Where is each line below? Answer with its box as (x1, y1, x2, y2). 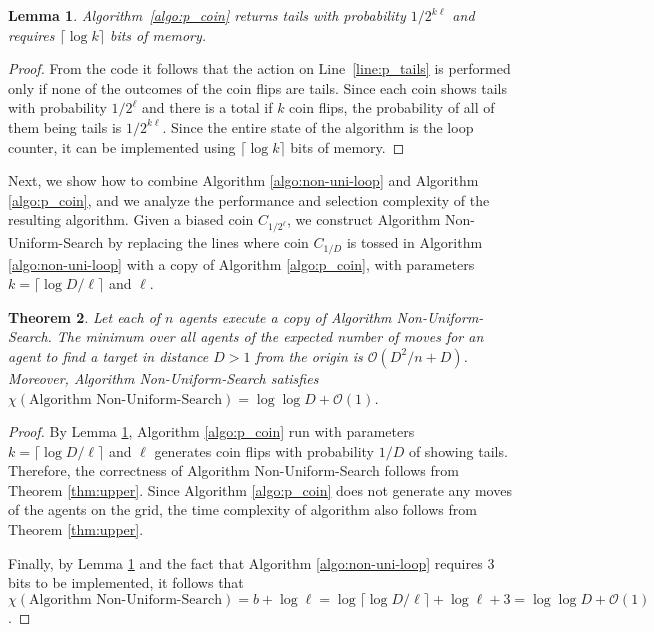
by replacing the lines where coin (108, 232, 309, 253)
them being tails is (8, 116, 122, 137)
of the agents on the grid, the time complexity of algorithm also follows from (8, 499, 477, 520)
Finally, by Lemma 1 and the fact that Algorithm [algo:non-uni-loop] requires (8, 552, 483, 573)
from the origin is (255, 345, 363, 366)
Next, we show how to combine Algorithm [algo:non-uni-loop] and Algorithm (8, 170, 479, 191)
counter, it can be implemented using (8, 136, 236, 157)
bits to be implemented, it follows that (8, 572, 244, 593)
